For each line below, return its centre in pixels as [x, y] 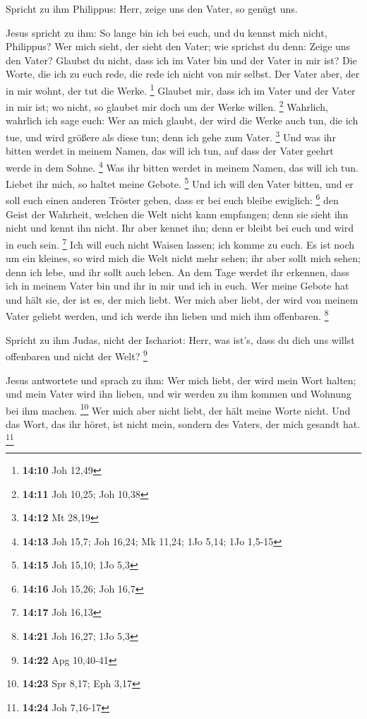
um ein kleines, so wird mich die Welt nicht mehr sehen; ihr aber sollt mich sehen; [183, 258]
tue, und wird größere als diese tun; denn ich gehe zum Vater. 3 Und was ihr [171, 136]
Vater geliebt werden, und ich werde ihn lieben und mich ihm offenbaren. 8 [167, 315]
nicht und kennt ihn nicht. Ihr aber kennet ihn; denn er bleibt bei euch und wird [180, 228]
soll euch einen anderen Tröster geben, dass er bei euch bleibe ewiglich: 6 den [172, 199]
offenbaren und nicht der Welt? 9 [77, 355]
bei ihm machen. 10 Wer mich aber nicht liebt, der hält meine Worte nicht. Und [178, 409]
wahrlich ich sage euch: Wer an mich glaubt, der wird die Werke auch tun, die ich [182, 120]
